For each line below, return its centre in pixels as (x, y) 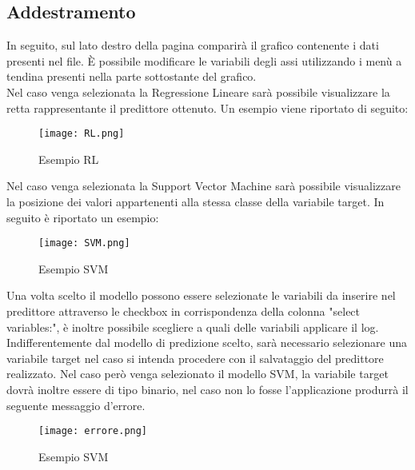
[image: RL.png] (82, 134)
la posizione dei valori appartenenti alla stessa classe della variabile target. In (196, 202)
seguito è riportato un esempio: (83, 217)
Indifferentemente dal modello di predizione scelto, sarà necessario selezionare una (207, 343)
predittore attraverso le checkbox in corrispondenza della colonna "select (184, 311)
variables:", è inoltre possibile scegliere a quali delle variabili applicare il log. (193, 327)
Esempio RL (69, 159)
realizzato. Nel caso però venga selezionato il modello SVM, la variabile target (198, 374)
